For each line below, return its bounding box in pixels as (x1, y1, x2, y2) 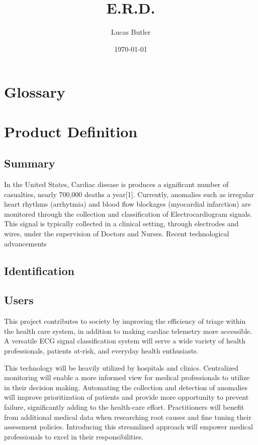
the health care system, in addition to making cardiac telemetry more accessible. (4, 325, 252, 336)
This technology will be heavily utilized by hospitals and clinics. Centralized (4, 362, 238, 373)
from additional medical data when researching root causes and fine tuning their (4, 411, 251, 422)
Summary (4, 155, 55, 171)
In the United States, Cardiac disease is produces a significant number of (4, 179, 229, 190)
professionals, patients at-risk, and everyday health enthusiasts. (4, 345, 199, 355)
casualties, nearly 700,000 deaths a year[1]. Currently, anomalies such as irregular (4, 189, 254, 199)
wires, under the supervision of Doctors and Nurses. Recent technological (4, 228, 229, 239)
